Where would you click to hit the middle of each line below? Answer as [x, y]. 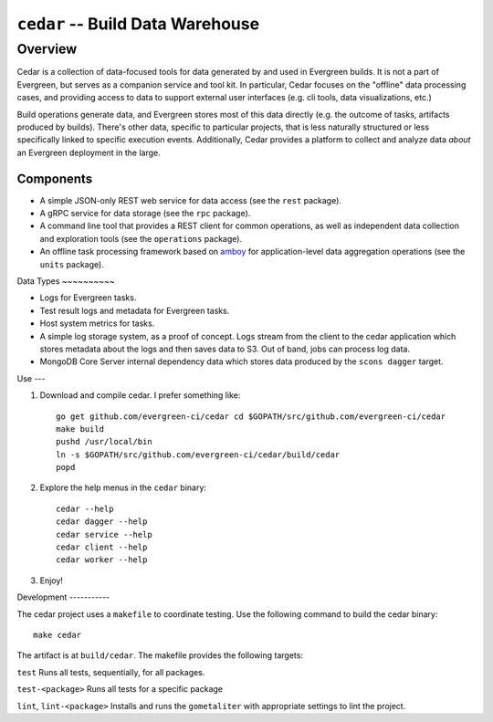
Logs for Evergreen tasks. [88, 298]
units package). [72, 264]
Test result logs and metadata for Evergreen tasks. [135, 310]
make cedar [58, 635]
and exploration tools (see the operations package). [141, 238]
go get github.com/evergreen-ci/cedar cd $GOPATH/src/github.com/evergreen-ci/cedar [251, 416]
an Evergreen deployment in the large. [89, 152]
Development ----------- [63, 597]
